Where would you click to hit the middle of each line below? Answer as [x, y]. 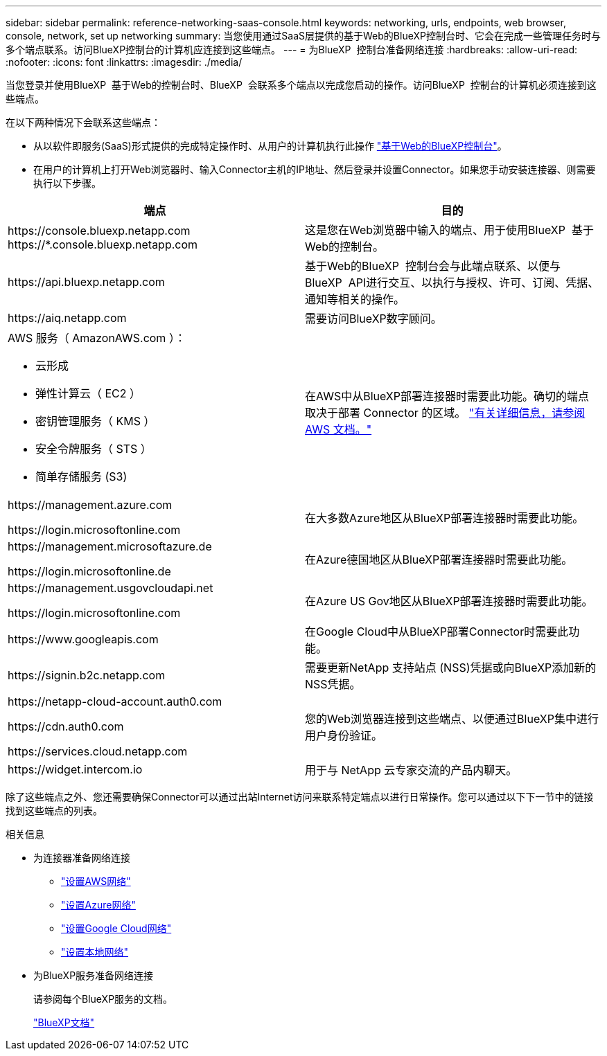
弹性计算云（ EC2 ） [88, 393]
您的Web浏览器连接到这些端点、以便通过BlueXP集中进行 [452, 719]
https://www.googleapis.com [83, 639]
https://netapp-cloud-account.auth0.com [115, 701]
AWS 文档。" [338, 429]
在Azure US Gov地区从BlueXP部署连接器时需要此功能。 [449, 601]
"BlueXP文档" [64, 1022]
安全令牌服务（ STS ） [94, 449]
